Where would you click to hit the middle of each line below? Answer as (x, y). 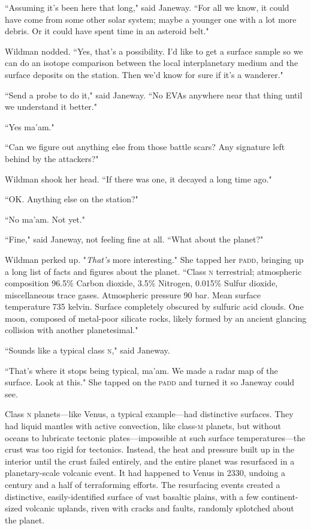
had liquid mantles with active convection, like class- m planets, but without (143, 426)
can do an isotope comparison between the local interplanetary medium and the (152, 63)
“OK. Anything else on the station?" (72, 199)
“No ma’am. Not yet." (45, 219)
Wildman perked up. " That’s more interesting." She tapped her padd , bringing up (154, 259)
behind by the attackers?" (52, 158)
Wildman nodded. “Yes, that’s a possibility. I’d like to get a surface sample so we (154, 51)
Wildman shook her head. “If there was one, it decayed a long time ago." (138, 179)
